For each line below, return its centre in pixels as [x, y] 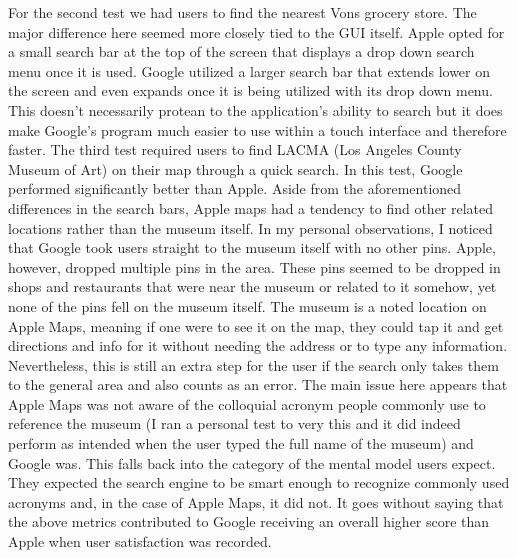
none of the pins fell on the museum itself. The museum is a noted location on [247, 305]
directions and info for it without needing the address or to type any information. [258, 345]
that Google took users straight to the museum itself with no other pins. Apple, [252, 247]
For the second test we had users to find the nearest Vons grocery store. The [242, 12]
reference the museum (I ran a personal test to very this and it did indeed [234, 423]
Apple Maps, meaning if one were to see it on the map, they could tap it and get [256, 325]
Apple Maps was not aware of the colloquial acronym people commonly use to [247, 403]
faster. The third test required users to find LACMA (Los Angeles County [235, 149]
